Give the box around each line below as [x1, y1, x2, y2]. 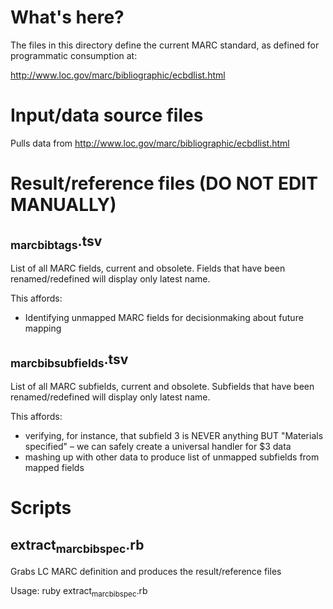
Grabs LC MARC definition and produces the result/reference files [10, 566, 282, 578]
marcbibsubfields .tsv [10, 351, 129, 371]
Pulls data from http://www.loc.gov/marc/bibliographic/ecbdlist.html [10, 137, 290, 149]
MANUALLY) [10, 194, 117, 216]
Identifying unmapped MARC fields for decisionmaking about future [24, 312, 304, 324]
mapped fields [24, 462, 85, 474]
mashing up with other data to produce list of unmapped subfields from [24, 451, 320, 463]
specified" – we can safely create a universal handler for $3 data [24, 441, 292, 453]
